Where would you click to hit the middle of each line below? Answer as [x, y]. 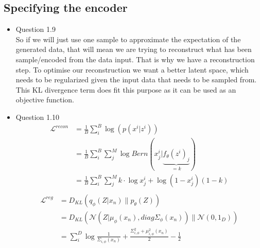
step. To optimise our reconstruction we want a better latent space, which [132, 69]
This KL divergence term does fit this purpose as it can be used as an [126, 89]
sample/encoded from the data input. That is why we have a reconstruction [135, 59]
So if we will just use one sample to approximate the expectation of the [128, 39]
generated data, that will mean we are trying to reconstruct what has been [134, 49]
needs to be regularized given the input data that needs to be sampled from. [136, 79]
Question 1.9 [36, 29]
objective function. [45, 100]
